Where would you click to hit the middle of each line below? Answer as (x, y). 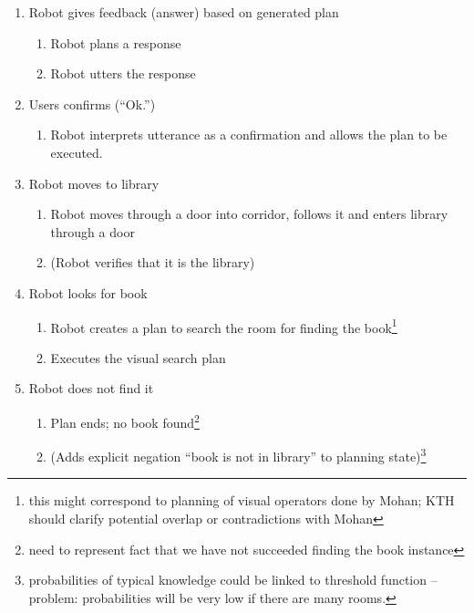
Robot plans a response (116, 42)
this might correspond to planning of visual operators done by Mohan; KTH (242, 500)
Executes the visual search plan (138, 357)
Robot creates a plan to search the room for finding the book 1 (224, 326)
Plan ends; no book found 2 (125, 421)
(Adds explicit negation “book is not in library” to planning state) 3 (238, 455)
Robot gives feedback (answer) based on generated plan (184, 12)
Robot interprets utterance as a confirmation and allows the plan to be (249, 135)
